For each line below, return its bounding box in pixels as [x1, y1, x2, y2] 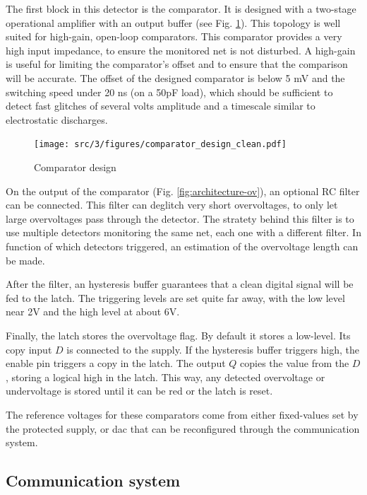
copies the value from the [240, 356, 349, 371]
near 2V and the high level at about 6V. [6, 304, 180, 319]
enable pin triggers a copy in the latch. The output [6, 356, 226, 371]
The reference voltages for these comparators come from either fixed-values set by [6, 407, 359, 421]
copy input [6, 342, 52, 356]
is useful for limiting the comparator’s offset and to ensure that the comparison [6, 57, 348, 71]
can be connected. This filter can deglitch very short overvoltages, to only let [6, 197, 338, 212]
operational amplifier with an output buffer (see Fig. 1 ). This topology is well [6, 15, 341, 30]
